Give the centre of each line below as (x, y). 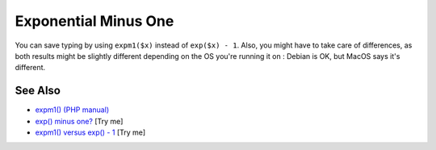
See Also (38, 91)
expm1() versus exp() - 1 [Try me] (90, 132)
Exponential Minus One (94, 21)
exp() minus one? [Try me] (79, 121)
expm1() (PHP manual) (72, 110)
